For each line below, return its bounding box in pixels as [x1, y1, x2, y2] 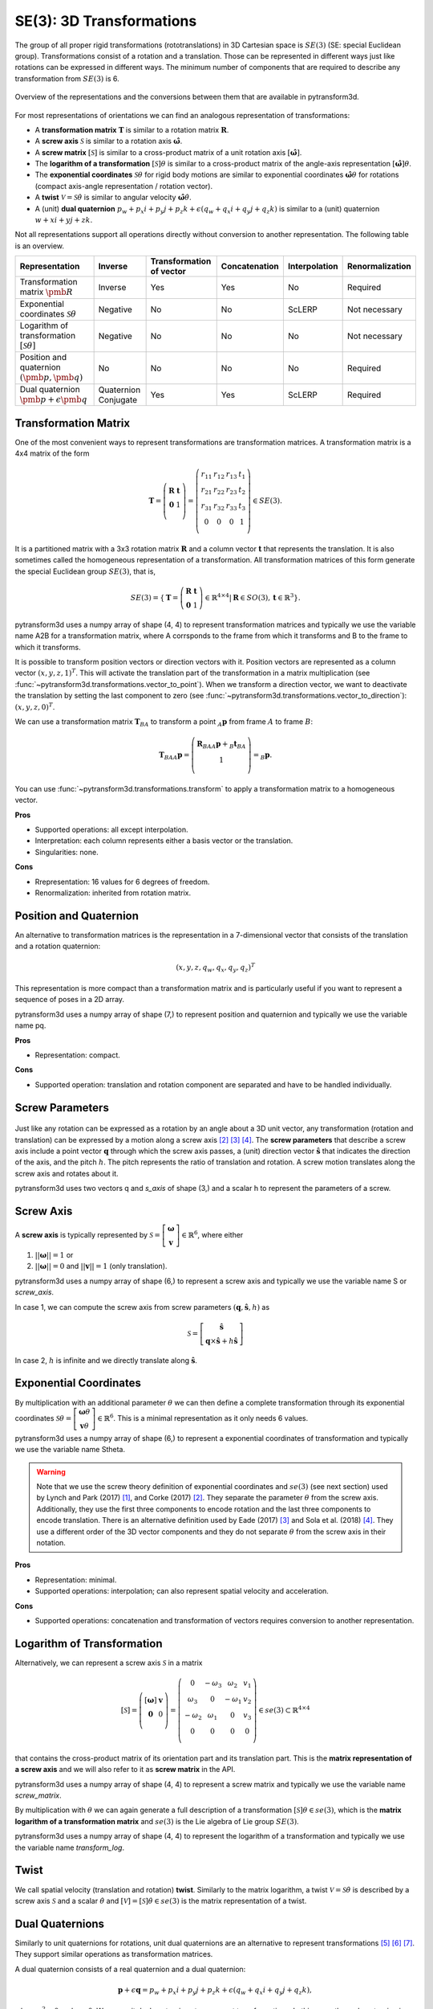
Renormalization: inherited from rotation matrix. [34, 888, 192, 898]
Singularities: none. [34, 847, 99, 857]
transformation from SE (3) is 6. [14, 73, 119, 84]
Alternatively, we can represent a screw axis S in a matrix [14, 1658, 203, 1667]
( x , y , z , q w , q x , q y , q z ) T [176, 961, 256, 974]
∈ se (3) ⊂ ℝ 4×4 [257, 1704, 310, 1715]
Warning [36, 1467, 66, 1476]
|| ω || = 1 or [34, 1250, 74, 1260]
